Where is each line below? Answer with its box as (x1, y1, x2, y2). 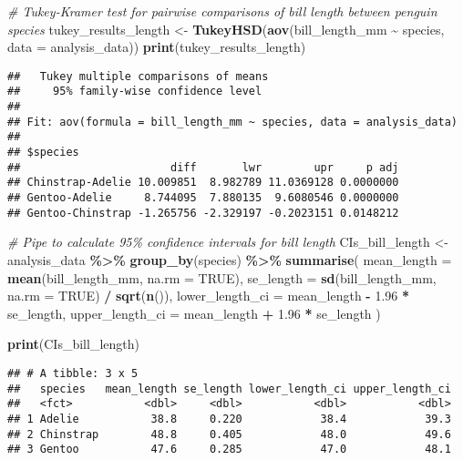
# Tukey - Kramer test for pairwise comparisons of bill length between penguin (7, 2, 437, 20)
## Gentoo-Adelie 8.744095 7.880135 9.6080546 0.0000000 (7, 191, 399, 205)
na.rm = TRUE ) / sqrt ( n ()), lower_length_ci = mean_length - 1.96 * (7, 286, 410, 305)
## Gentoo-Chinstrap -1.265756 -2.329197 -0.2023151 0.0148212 (7, 206, 399, 220)
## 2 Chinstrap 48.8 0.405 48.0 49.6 (7, 427, 451, 441)
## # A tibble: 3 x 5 (7, 366, 139, 380)
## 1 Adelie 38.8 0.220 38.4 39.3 (7, 412, 451, 425)
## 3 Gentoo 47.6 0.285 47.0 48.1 (7, 443, 451, 456)
